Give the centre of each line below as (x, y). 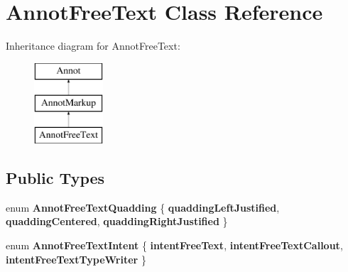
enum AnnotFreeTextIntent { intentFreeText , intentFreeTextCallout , (174, 245)
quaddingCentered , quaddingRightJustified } (117, 221)
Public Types (55, 178)
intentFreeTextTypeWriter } (76, 259)
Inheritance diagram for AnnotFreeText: (93, 46)
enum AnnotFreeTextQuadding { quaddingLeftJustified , (143, 207)
